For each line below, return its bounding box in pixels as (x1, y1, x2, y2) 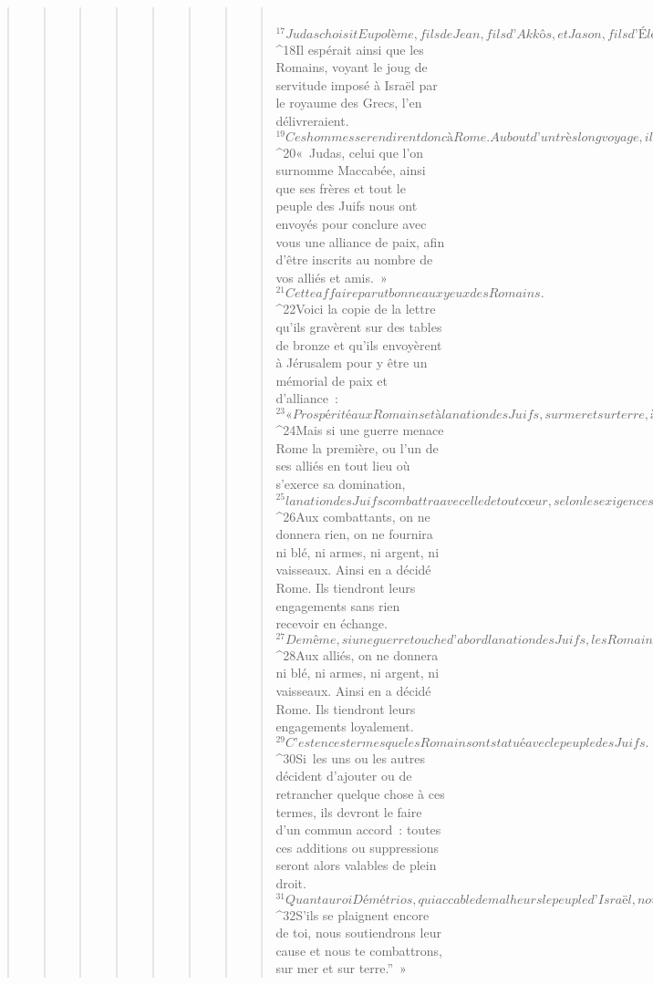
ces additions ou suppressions (275, 837, 439, 856)
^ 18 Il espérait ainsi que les (275, 39, 424, 58)
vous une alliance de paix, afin (275, 232, 445, 251)
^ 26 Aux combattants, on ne (275, 506, 430, 525)
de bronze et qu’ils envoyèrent (275, 335, 442, 354)
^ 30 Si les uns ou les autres (275, 748, 426, 767)
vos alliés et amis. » (275, 267, 388, 286)
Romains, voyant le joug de (275, 57, 428, 77)
